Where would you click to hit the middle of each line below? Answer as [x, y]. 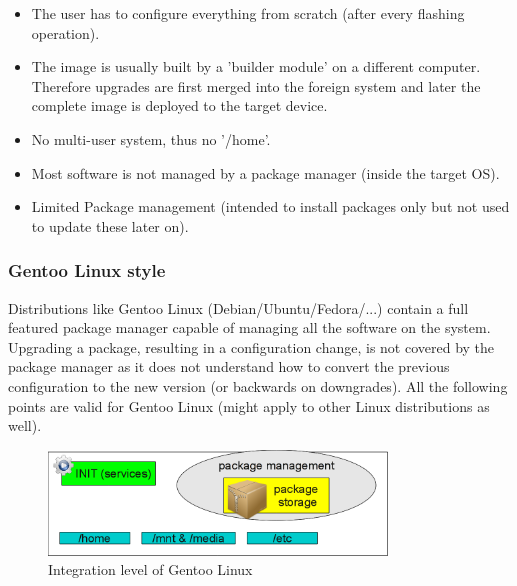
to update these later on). [110, 225]
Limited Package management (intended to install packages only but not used [270, 206]
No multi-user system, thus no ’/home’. [151, 138]
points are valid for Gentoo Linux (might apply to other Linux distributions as [249, 405]
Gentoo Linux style [87, 270]
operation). [65, 32]
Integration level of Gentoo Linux [150, 569]
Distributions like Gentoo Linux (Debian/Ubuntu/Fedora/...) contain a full [238, 307]
